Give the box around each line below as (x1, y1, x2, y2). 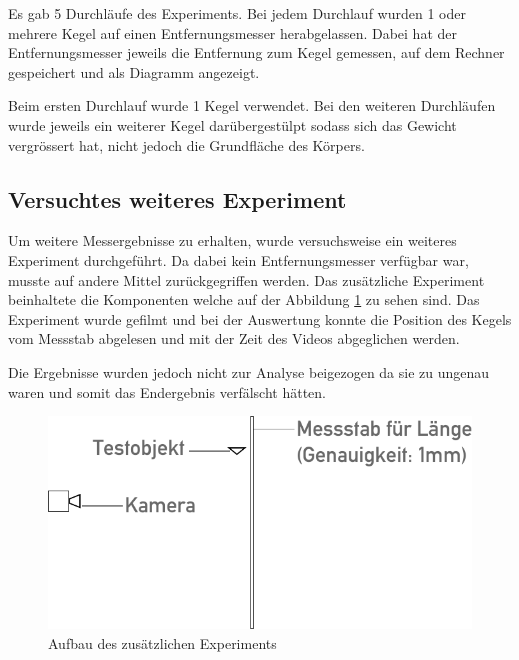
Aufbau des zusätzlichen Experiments (48, 632, 277, 653)
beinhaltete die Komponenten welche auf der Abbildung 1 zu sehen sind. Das (8, 289, 480, 310)
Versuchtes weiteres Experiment (8, 183, 347, 214)
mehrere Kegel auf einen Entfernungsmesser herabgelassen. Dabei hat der (8, 22, 457, 43)
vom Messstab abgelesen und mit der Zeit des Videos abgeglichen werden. (8, 328, 460, 349)
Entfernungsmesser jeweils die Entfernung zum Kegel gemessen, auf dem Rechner (8, 42, 505, 63)
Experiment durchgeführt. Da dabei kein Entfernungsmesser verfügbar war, (8, 249, 469, 270)
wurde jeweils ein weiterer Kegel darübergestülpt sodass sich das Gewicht (8, 114, 457, 135)
